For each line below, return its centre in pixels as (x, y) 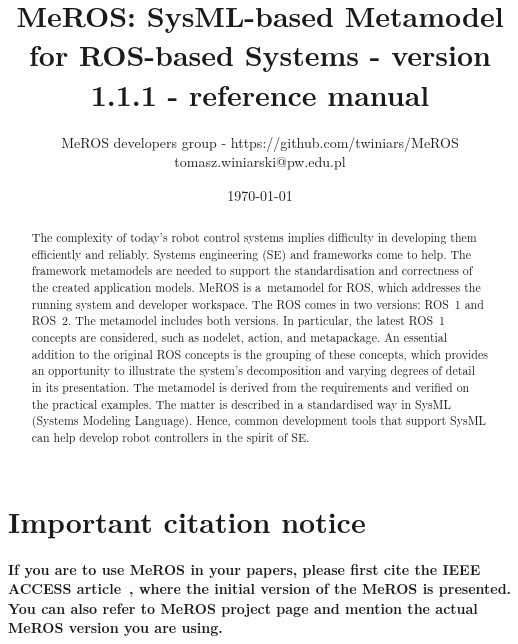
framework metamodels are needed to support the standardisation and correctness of (252, 270)
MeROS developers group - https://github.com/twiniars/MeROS (260, 141)
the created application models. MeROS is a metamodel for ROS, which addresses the (256, 287)
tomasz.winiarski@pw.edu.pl (260, 161)
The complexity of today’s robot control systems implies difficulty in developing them (254, 237)
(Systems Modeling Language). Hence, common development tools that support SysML (258, 420)
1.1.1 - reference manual (260, 93)
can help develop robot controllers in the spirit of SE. (170, 436)
